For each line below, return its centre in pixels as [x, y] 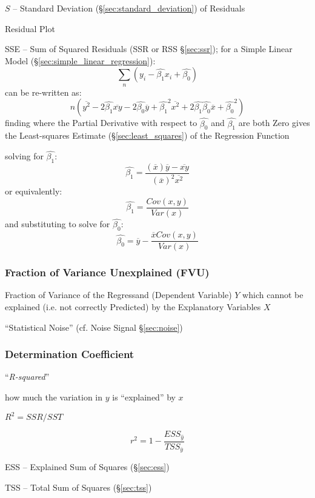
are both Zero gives [274, 123]
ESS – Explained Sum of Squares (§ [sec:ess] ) [87, 467]
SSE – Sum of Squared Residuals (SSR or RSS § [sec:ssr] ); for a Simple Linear [149, 49]
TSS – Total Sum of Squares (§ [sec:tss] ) [78, 487]
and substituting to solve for [58, 224]
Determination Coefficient [70, 354]
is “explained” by [144, 397]
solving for [24, 156]
